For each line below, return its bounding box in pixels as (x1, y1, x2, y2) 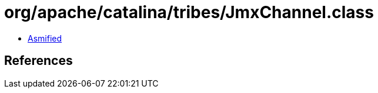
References (4, 53, 73, 68)
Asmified (28, 33, 62, 43)
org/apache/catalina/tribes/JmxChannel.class (4, 2, 374, 22)
